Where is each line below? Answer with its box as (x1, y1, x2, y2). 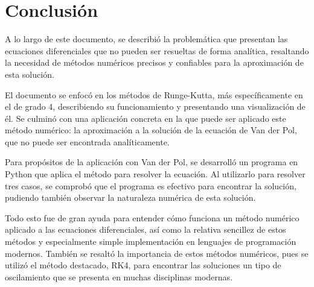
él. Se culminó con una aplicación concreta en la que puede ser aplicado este (5, 112, 286, 124)
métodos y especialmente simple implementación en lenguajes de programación (5, 235, 296, 248)
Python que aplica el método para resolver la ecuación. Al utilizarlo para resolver (5, 168, 306, 180)
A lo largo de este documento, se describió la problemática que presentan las (5, 33, 288, 45)
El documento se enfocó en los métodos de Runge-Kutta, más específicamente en (5, 88, 303, 101)
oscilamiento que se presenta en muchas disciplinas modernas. (5, 270, 233, 283)
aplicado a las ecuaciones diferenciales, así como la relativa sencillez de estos (5, 223, 286, 236)
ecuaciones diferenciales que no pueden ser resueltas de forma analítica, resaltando (5, 44, 309, 57)
